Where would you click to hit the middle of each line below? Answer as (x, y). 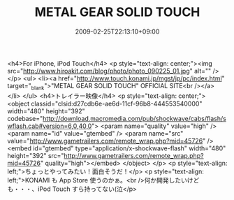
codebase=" (25, 118)
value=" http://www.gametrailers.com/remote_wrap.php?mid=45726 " (107, 141)
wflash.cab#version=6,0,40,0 (50, 126)
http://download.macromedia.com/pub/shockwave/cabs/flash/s (135, 118)
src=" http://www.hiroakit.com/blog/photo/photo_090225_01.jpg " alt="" (109, 71)
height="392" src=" (36, 155)
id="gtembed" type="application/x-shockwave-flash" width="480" (129, 148)
